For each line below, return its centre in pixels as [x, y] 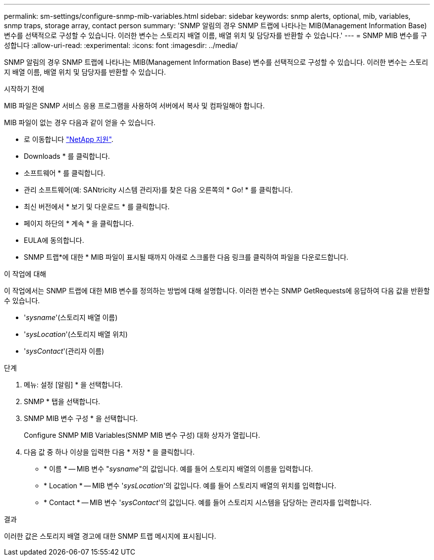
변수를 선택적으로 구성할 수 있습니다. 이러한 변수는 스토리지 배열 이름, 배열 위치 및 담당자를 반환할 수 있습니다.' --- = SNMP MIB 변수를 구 [216, 35]
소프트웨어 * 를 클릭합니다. [65, 173]
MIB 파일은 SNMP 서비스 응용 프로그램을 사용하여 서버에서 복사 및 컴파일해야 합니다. [135, 106]
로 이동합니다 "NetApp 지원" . [69, 139]
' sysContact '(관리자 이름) [64, 351]
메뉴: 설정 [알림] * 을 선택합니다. [73, 385]
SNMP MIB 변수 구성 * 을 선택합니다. [81, 418]
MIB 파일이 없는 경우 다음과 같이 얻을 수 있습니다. [80, 122]
